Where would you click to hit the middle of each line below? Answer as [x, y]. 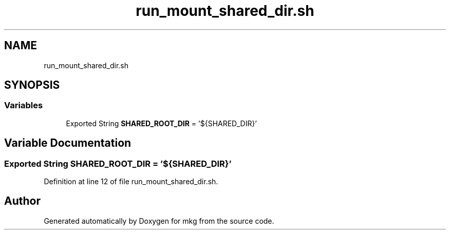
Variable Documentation [68, 143]
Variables [24, 105]
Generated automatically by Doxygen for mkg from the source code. [159, 221]
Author [22, 201]
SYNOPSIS [32, 85]
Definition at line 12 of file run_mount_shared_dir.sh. [131, 182]
